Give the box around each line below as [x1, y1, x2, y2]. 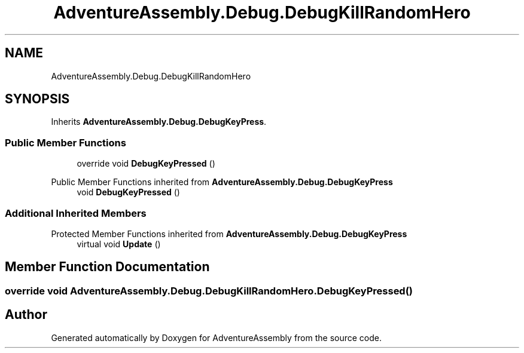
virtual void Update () [77, 238, 161, 249]
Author [5, 307, 47, 323]
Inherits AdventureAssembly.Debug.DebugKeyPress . [51, 116, 267, 127]
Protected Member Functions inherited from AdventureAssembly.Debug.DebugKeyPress [51, 228, 407, 239]
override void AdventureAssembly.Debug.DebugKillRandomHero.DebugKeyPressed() [5, 284, 413, 297]
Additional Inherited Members [5, 207, 147, 219]
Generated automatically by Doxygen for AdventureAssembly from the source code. [51, 332, 382, 343]
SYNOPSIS [5, 91, 70, 107]
